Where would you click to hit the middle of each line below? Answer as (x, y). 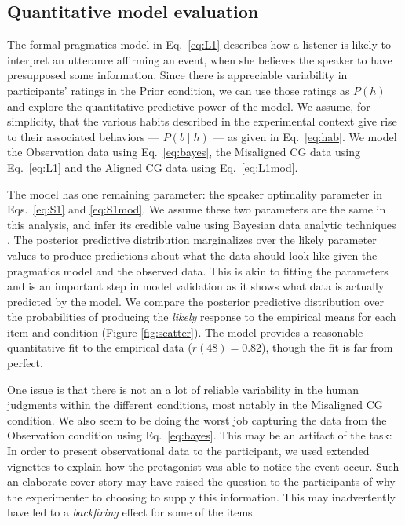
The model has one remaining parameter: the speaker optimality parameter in (195, 193)
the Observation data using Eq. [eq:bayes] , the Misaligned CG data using (184, 152)
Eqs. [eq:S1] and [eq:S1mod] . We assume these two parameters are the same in (197, 209)
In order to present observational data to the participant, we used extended (188, 451)
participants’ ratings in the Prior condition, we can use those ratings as (179, 90)
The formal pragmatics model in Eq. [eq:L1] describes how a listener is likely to (199, 44)
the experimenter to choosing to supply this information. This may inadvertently (201, 496)
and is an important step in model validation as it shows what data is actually (196, 286)
